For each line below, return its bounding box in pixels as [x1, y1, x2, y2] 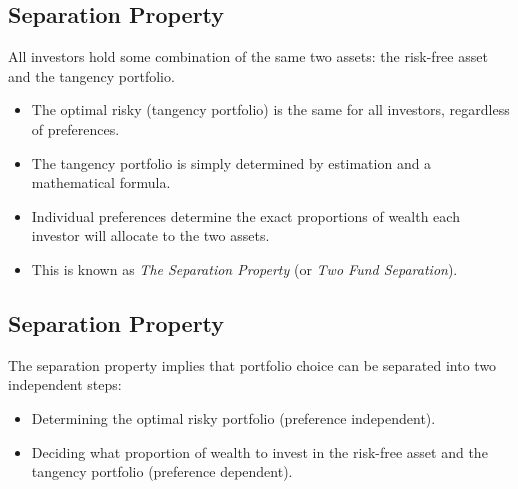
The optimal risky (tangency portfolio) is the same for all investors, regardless [31, 99, 510, 120]
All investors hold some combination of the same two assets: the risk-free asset [8, 46, 488, 67]
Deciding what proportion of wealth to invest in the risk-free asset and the [31, 441, 488, 462]
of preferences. [31, 118, 120, 139]
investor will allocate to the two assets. [31, 225, 270, 246]
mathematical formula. [31, 172, 171, 193]
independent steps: [8, 374, 122, 395]
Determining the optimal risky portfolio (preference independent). [31, 407, 436, 428]
